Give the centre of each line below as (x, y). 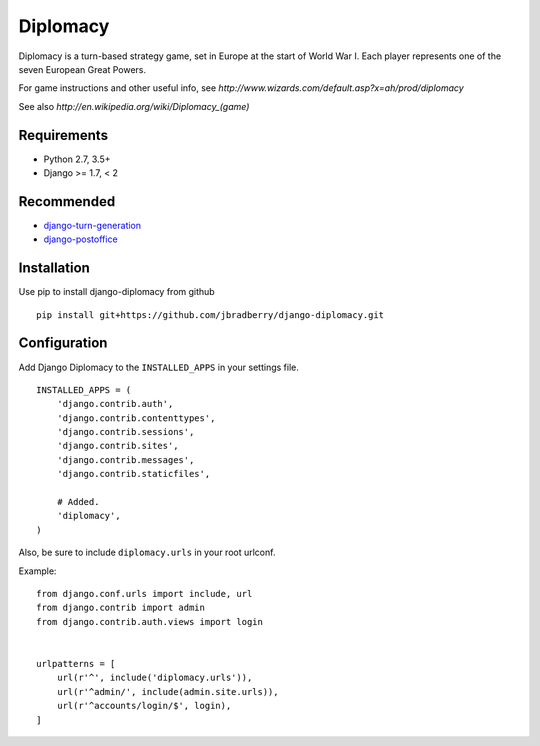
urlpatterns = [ (76, 663)
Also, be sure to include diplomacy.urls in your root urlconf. (147, 552)
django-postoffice (81, 239)
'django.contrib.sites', (117, 446)
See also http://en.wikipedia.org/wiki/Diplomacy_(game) (134, 106)
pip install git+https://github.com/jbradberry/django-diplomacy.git (210, 314)
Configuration (63, 343)
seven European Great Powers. (82, 69)
